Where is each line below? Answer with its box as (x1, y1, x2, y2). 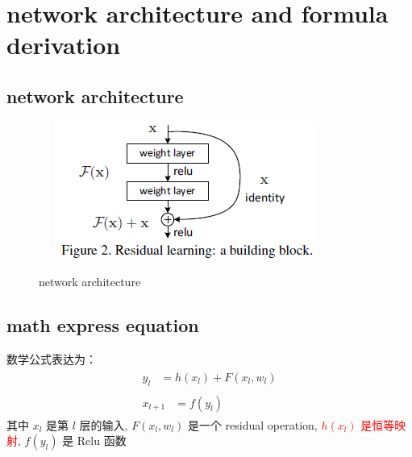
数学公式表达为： (6, 351, 97, 368)
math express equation (6, 313, 199, 338)
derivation (6, 28, 121, 61)
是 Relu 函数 (62, 432, 127, 449)
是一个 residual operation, (187, 416, 318, 433)
